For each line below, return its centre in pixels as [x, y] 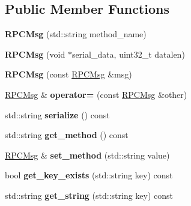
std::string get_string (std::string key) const [89, 195]
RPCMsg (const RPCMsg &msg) [68, 74]
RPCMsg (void [35, 54]
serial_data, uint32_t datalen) [128, 54]
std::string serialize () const [57, 114]
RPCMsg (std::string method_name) [76, 34]
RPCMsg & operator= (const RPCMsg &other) [96, 94]
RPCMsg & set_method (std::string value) [87, 155]
